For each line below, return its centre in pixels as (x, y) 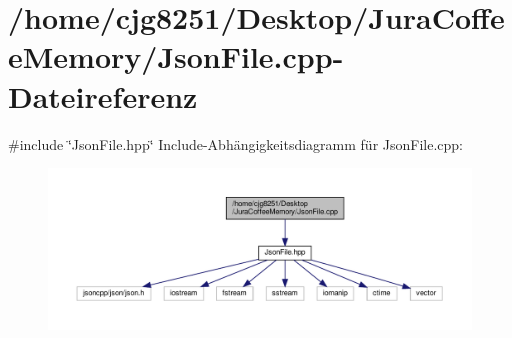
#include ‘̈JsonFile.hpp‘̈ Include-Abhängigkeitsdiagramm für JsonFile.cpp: (236, 143)
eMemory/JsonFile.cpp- (176, 56)
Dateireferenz (103, 95)
